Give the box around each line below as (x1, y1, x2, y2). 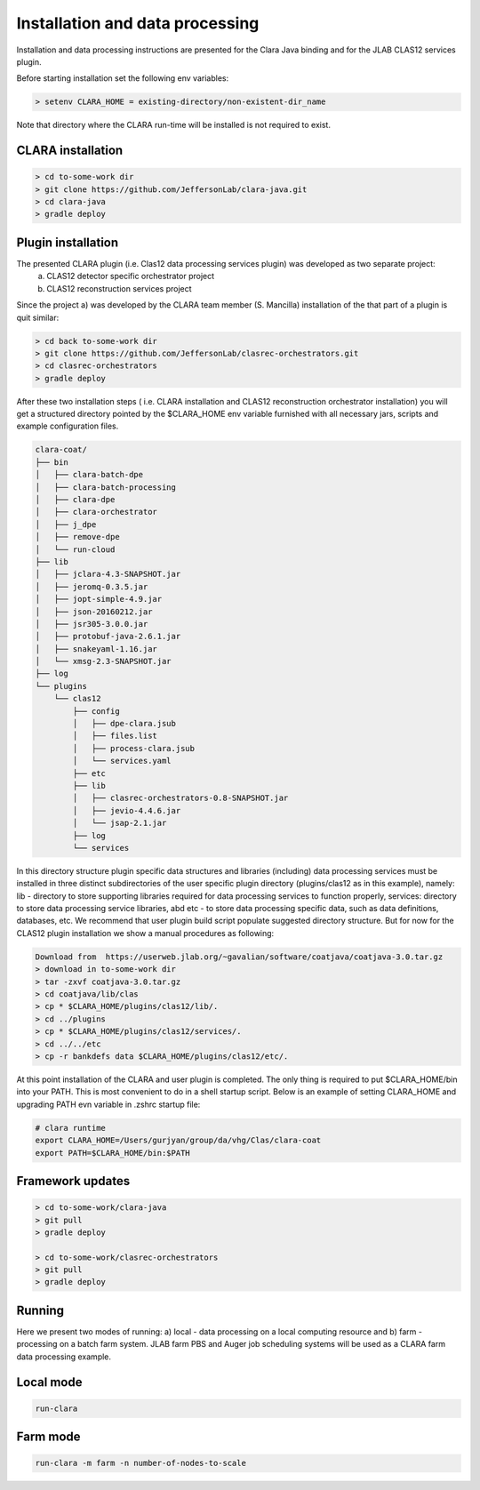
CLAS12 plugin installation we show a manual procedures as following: (16, 927, 275, 938)
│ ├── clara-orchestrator (35, 507, 157, 517)
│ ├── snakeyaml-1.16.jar (35, 644, 157, 653)
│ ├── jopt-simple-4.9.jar (35, 594, 163, 605)
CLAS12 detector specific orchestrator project (46, 271, 215, 282)
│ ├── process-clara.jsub (72, 743, 196, 753)
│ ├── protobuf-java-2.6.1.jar (35, 631, 181, 642)
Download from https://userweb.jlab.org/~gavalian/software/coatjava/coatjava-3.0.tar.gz (35, 951, 444, 962)
